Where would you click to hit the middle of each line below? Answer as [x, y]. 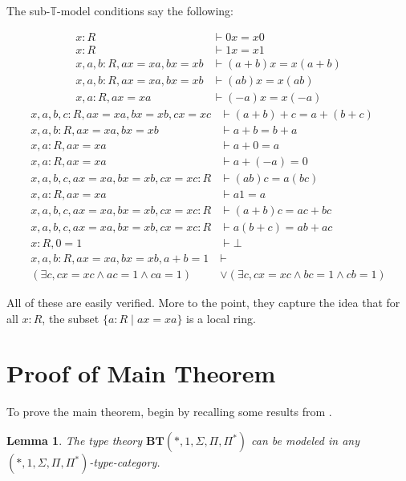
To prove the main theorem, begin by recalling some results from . [169, 412]
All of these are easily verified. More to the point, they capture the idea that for [203, 303]
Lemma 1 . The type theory [75, 440]
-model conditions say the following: [145, 10]
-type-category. [125, 462]
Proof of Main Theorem [141, 373]
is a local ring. [221, 318]
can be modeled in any [305, 440]
